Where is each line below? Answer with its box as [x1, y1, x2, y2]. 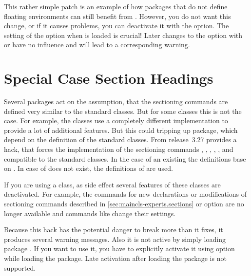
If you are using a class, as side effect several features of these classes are [4, 179, 221, 189]
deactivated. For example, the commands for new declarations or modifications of [4, 189, 247, 199]
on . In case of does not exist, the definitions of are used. [4, 163, 173, 173]
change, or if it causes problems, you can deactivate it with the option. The [4, 20, 229, 31]
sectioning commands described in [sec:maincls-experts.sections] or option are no [4, 199, 244, 209]
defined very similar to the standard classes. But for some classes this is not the [4, 106, 242, 116]
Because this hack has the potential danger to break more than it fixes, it [4, 224, 223, 235]
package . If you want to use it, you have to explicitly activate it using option [4, 243, 235, 254]
